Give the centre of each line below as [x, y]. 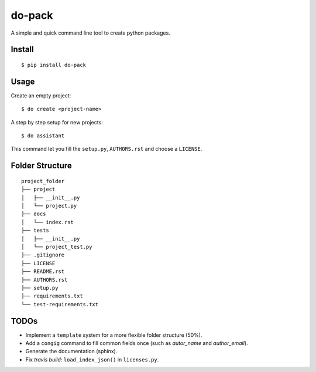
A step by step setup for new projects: [57, 122]
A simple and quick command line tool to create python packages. [91, 33]
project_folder [43, 181]
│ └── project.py [49, 206]
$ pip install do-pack [54, 65]
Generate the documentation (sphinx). [71, 351]
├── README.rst [43, 272]
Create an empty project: [41, 95]
